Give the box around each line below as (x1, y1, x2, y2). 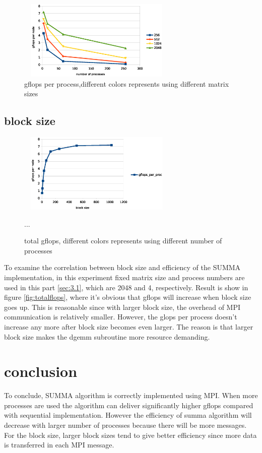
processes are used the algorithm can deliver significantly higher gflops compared (4, 400, 253, 410)
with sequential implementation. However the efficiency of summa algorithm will (4, 410, 252, 420)
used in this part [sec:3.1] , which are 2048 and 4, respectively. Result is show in (4, 282, 248, 292)
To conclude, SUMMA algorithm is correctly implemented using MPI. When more (4, 390, 258, 401)
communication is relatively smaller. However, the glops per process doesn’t (4, 311, 237, 322)
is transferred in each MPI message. (4, 439, 114, 450)
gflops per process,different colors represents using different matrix (24, 78, 229, 89)
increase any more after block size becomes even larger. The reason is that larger (4, 321, 253, 332)
